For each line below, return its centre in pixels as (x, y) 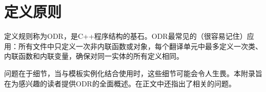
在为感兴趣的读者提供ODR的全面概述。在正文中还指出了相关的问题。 (120, 83)
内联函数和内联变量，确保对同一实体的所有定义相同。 (94, 56)
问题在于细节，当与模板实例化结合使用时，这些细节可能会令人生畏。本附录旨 (133, 73)
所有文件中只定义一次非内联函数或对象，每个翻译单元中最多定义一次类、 (140, 46)
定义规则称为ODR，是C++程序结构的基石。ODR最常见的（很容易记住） (126, 36)
